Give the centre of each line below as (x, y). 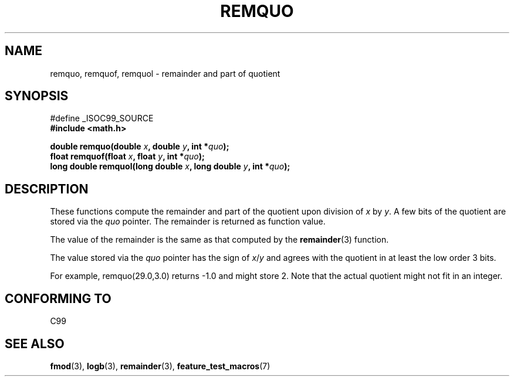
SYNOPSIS (37, 96)
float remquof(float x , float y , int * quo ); (127, 157)
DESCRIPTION (47, 189)
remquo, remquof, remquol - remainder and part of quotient (165, 73)
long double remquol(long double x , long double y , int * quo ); (170, 166)
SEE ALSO (35, 343)
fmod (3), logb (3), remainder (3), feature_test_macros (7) (160, 366)
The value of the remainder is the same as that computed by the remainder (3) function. (219, 240)
